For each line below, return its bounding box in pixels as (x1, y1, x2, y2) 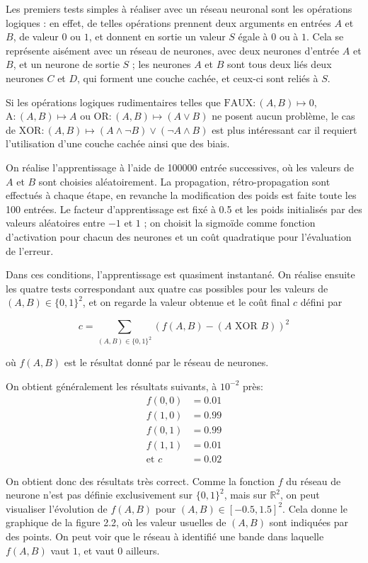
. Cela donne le (282, 501, 347, 516)
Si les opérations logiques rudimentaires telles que (6, 94, 221, 109)
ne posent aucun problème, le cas (212, 108, 355, 123)
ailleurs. (125, 542, 160, 557)
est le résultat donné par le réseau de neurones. (64, 355, 269, 370)
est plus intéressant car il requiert (212, 122, 357, 137)
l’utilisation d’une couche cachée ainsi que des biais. (6, 136, 230, 151)
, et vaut (77, 542, 115, 557)
